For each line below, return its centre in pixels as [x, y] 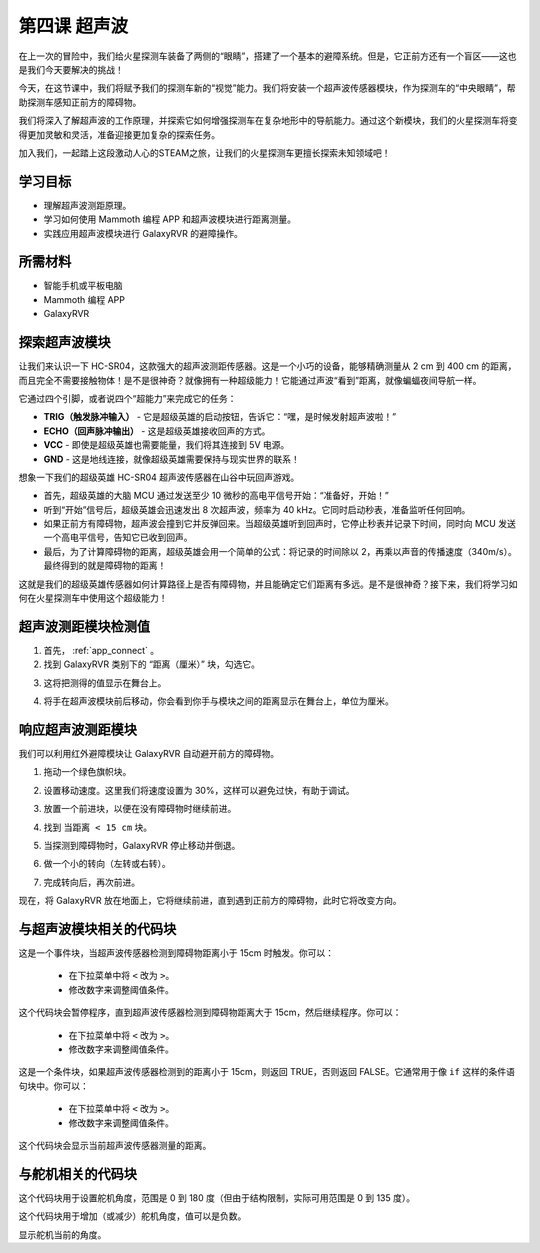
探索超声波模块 [64, 342]
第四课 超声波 [73, 26]
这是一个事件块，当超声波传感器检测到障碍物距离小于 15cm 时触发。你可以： [176, 953]
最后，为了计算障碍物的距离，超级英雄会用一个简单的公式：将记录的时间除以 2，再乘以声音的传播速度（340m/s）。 [280, 551]
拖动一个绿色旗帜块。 [87, 772]
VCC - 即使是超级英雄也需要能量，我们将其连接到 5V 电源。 [166, 445]
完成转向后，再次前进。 [91, 882]
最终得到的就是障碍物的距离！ [105, 566]
